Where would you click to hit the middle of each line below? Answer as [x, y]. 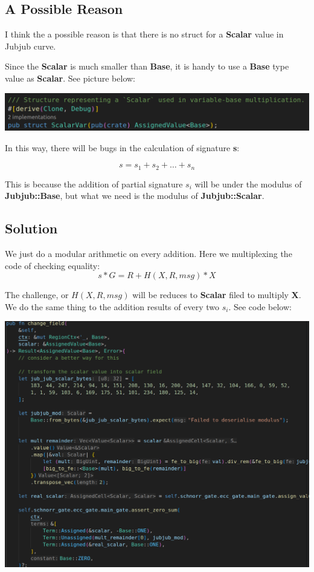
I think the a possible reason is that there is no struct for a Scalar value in [144, 34]
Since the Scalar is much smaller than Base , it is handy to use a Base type [147, 66]
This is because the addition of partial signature [94, 184]
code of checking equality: [53, 265]
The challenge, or [37, 295]
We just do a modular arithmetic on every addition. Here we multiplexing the [149, 253]
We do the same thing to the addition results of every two [112, 306]
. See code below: [260, 306]
